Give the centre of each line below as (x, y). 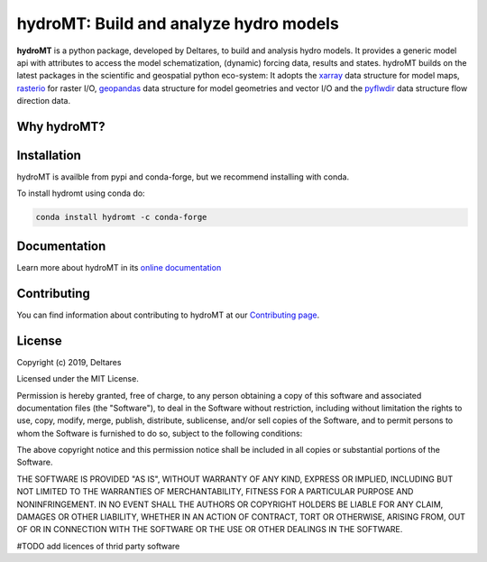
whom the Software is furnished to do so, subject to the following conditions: (160, 433)
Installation (49, 155)
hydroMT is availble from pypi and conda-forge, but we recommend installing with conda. (183, 177)
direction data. (44, 101)
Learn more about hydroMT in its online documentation (119, 267)
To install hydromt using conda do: (81, 193)
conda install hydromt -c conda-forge (121, 217)
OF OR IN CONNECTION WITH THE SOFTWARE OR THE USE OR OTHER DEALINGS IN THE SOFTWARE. (210, 530)
